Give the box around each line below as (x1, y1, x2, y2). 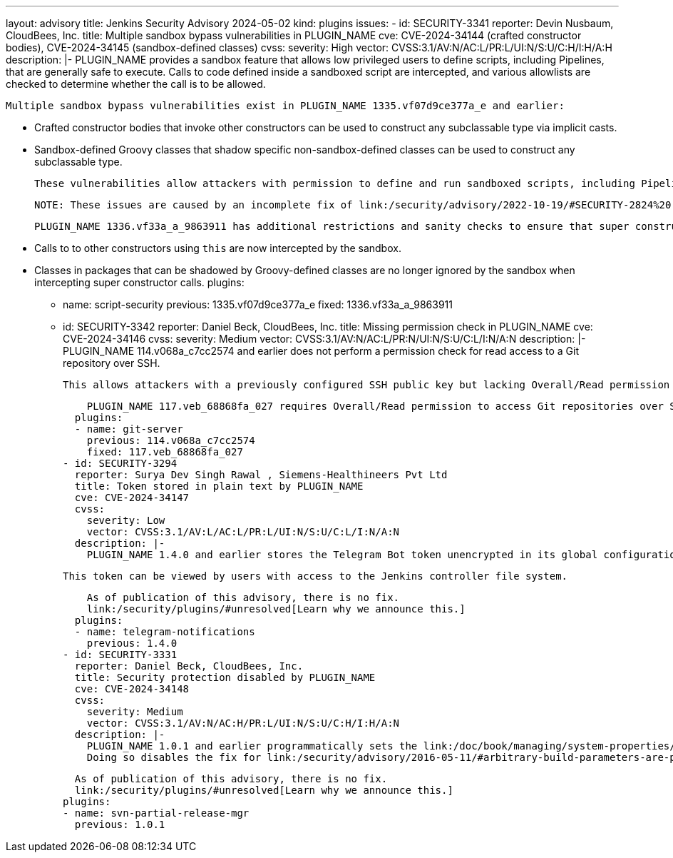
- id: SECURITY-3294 (63, 458, 178, 469)
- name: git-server (74, 423, 183, 435)
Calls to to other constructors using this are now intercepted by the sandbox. (34, 242, 401, 254)
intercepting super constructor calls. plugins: (34, 276, 245, 288)
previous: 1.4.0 (86, 637, 178, 649)
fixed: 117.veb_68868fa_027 (86, 446, 243, 458)
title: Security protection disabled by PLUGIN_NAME (74, 672, 376, 683)
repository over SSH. (63, 357, 160, 369)
